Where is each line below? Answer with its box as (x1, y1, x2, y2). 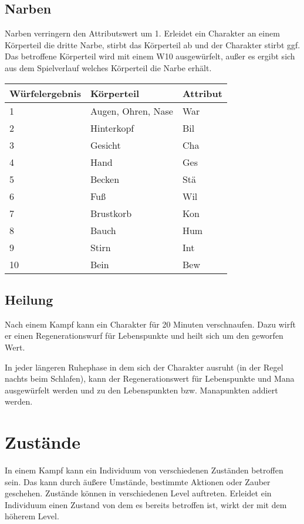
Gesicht (90, 138, 121, 152)
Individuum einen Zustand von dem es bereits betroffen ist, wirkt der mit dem (5, 498, 287, 510)
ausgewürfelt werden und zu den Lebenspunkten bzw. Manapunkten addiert (5, 383, 278, 396)
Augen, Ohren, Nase (90, 104, 173, 118)
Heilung (5, 290, 53, 308)
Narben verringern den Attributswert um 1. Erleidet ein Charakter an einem (5, 27, 280, 39)
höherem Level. (5, 510, 59, 522)
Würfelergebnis (9, 86, 81, 100)
